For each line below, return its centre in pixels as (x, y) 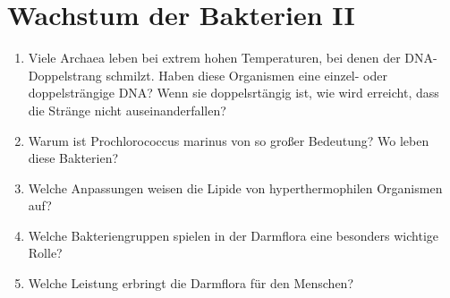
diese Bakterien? (73, 158)
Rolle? (45, 253)
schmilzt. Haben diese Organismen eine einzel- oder (246, 75)
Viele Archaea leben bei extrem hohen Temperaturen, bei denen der (214, 58)
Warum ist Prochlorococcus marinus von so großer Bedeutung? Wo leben (229, 140)
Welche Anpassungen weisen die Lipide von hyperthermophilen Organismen (235, 187)
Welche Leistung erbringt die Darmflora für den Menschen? (191, 283)
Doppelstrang (65, 75)
